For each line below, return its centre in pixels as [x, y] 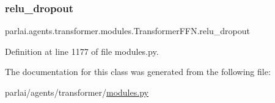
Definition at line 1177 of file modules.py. [82, 51]
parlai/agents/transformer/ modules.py [77, 92]
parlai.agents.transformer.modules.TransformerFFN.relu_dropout [127, 31]
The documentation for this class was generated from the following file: [138, 72]
